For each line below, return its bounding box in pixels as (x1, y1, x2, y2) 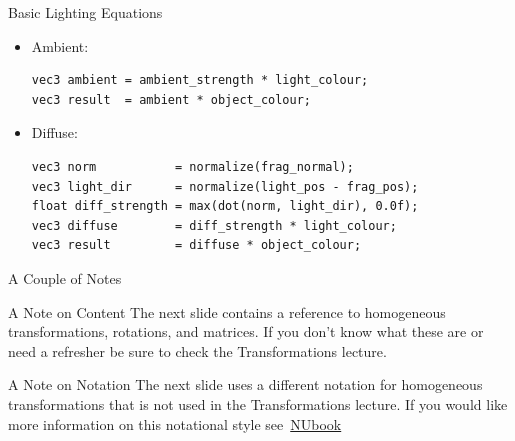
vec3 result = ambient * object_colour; (31, 92, 311, 107)
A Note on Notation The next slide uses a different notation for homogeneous (8, 374, 483, 395)
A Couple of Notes (8, 267, 122, 288)
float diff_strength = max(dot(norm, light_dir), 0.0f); (31, 199, 419, 214)
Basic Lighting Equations (8, 2, 163, 22)
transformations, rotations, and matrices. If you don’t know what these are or (8, 321, 484, 342)
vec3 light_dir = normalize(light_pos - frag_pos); (31, 179, 419, 194)
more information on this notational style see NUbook (8, 413, 342, 434)
